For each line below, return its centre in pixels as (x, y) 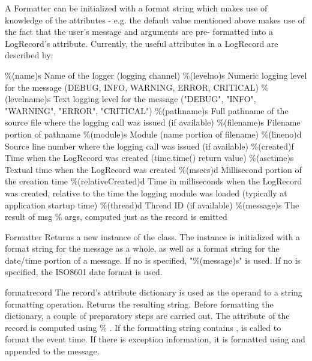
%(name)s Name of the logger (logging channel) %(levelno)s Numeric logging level (156, 75)
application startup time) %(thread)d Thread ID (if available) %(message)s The (152, 205)
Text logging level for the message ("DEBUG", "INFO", (154, 99)
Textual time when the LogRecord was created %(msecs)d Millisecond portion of (153, 169)
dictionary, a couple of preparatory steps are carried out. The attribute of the (147, 316)
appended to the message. (52, 351)
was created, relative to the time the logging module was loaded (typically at (146, 193)
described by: (29, 55)
